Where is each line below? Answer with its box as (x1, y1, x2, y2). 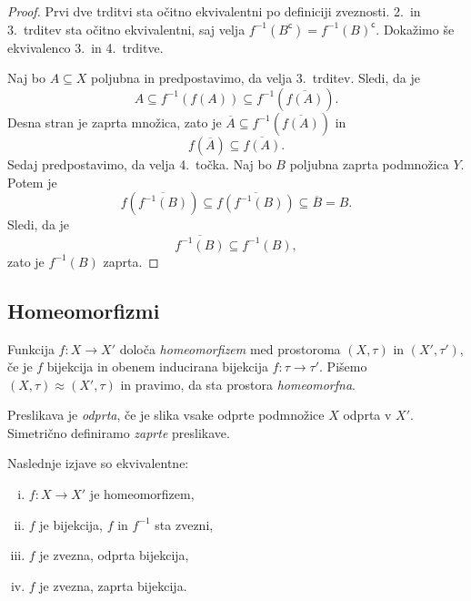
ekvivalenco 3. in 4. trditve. (7, 37, 164, 56)
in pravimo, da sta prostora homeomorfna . (120, 374, 356, 393)
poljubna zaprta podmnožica (289, 155, 449, 173)
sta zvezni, (155, 514, 214, 534)
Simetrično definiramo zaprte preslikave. (7, 423, 230, 442)
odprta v (343, 405, 392, 424)
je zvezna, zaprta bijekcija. (39, 576, 187, 595)
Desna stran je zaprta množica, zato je (7, 112, 222, 131)
